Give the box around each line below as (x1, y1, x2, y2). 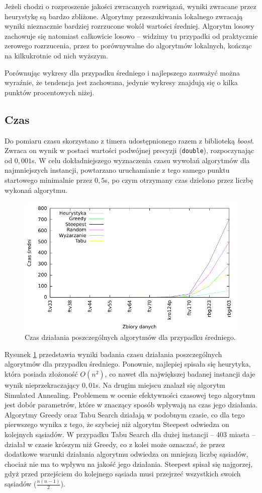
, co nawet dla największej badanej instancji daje (105, 368, 255, 379)
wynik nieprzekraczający (5, 379, 80, 390)
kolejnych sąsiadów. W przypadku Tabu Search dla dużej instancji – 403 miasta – (5, 429, 255, 439)
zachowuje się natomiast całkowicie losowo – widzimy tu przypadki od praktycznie (5, 30, 258, 41)
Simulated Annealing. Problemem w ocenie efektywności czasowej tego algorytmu (5, 389, 255, 400)
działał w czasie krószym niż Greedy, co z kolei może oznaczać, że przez (5, 439, 225, 449)
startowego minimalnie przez (5, 174, 93, 185)
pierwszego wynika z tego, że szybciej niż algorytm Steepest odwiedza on (5, 419, 229, 430)
